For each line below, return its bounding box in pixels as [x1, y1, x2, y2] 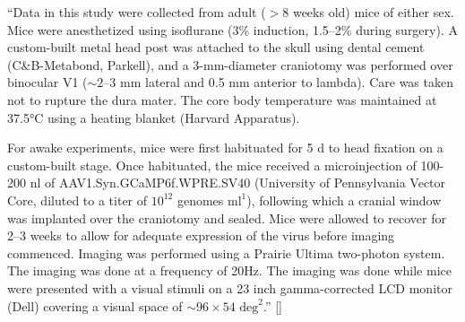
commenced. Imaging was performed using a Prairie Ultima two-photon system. [7, 243, 445, 262]
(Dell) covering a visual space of [7, 296, 183, 315]
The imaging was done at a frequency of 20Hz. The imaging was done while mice [7, 261, 452, 280]
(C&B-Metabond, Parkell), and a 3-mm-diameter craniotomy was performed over [7, 55, 453, 74]
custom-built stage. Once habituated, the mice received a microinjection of [7, 155, 417, 174]
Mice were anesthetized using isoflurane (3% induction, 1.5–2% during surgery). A [7, 20, 458, 39]
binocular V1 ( [7, 73, 88, 91]
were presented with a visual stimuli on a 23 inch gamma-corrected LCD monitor [7, 278, 452, 297]
